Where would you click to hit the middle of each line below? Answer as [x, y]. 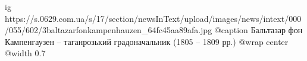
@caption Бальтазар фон [259, 30]
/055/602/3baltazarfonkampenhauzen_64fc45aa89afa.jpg [109, 30]
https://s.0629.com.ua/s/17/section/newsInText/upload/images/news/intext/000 [153, 18]
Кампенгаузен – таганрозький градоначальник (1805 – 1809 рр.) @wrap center [147, 41]
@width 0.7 [25, 53]
